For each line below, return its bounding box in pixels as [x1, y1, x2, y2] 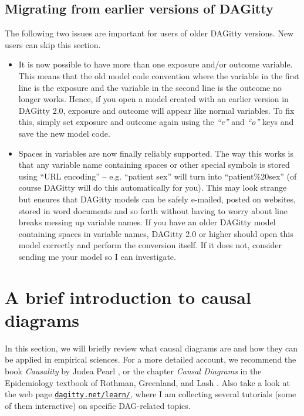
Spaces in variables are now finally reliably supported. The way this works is [18, 147, 293, 159]
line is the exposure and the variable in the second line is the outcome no [18, 81, 282, 93]
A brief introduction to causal [5, 285, 251, 309]
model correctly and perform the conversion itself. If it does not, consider [18, 239, 282, 251]
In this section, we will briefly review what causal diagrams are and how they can [5, 341, 298, 354]
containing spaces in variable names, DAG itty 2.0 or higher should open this [18, 227, 293, 239]
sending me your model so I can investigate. [18, 250, 176, 262]
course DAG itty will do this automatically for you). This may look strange [18, 181, 287, 194]
